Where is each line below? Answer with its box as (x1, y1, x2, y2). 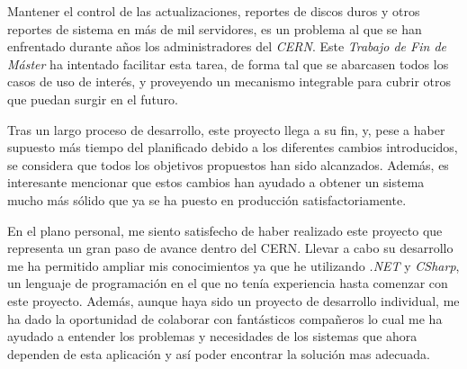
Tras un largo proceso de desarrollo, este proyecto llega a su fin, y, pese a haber (7, 120, 445, 139)
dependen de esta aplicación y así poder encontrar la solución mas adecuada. (7, 344, 430, 363)
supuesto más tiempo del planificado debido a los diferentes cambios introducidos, (7, 138, 458, 157)
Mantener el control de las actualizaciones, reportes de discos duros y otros (7, 2, 420, 20)
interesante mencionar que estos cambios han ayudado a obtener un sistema (7, 173, 425, 192)
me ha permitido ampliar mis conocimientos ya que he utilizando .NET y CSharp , (7, 256, 460, 274)
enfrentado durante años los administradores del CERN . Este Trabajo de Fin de (7, 37, 446, 56)
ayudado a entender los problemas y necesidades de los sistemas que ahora (7, 327, 418, 346)
